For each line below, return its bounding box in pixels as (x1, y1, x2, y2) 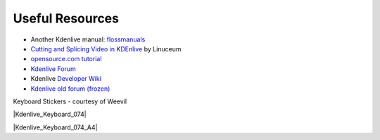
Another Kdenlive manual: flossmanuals (30, 35, 146, 44)
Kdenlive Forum (30, 64, 77, 73)
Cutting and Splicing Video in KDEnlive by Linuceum (30, 44, 182, 53)
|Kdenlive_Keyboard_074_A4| (13, 123, 98, 132)
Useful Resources (13, 11, 120, 26)
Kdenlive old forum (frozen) (30, 84, 110, 93)
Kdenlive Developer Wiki (30, 75, 102, 83)
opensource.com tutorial (30, 55, 102, 63)
